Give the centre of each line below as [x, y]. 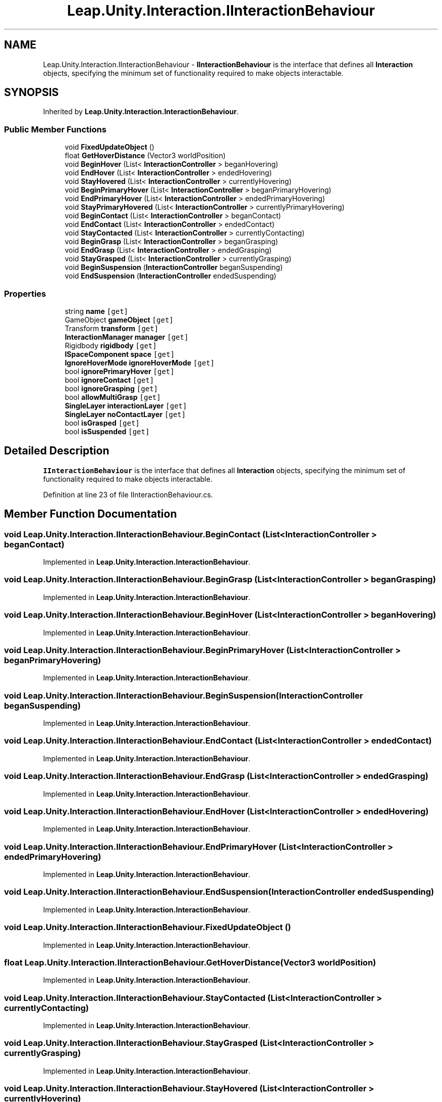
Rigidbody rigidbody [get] [111, 345]
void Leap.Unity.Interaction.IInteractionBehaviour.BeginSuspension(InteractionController [184, 695]
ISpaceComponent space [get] [120, 354]
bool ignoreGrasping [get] [111, 388]
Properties [25, 293]
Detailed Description [57, 451]
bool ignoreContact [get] [109, 380]
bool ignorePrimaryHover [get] [120, 371]
